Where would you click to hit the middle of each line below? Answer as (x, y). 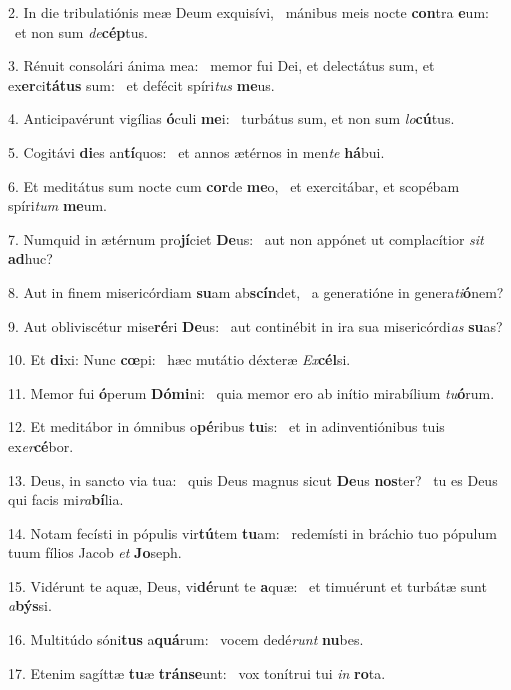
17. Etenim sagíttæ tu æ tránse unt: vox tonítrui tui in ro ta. (197, 672)
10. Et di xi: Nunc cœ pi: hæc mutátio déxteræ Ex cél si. (179, 359)
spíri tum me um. (58, 205)
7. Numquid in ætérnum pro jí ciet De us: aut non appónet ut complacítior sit (246, 238)
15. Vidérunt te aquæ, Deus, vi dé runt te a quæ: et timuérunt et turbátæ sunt (247, 585)
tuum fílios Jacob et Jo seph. (95, 552)
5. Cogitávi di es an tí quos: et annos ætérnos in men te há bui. (196, 151)
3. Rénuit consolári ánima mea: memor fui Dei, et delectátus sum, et (221, 65)
